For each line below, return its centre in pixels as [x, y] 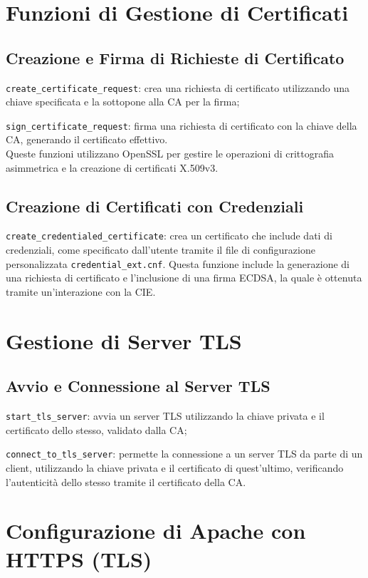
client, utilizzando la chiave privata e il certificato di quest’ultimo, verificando [175, 468]
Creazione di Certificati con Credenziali [155, 206]
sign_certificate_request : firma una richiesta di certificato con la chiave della [182, 125]
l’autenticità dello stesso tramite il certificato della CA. [126, 481]
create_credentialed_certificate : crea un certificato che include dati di [169, 236]
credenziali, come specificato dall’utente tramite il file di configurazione [161, 250]
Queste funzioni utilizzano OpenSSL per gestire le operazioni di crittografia [170, 154]
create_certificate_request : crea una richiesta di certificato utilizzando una [178, 87]
